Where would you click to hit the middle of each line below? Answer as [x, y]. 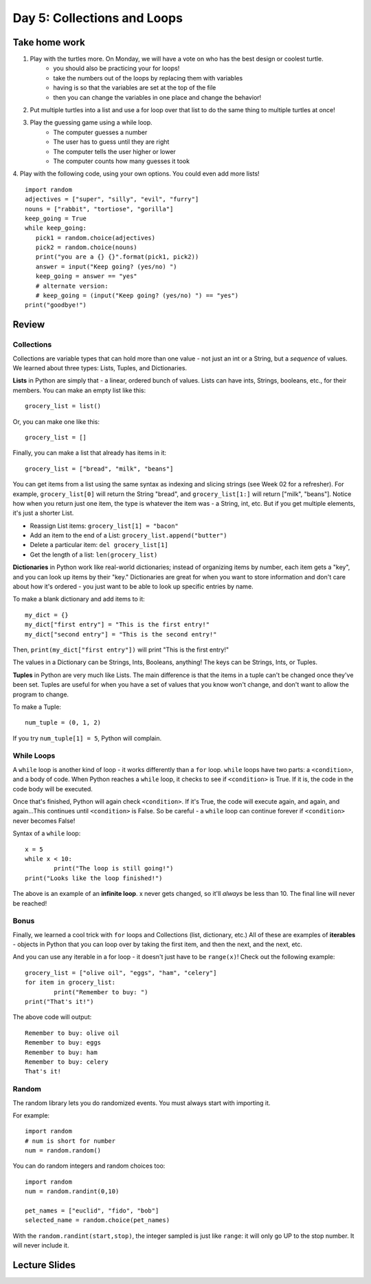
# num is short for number [70, 1141]
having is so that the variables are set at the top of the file [135, 88]
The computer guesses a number [100, 132]
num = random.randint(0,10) [72, 1191]
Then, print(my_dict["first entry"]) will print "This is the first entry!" [121, 650]
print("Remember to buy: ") [101, 992]
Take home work [49, 42]
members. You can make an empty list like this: [79, 390]
